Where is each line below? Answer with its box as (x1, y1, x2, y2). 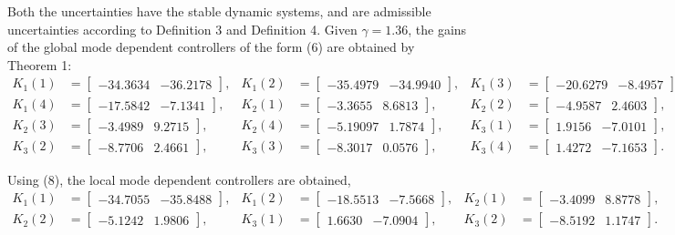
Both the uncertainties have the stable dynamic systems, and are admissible (7, 2, 431, 20)
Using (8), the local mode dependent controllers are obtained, (7, 169, 351, 189)
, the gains (408, 19, 467, 38)
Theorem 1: (7, 55, 72, 74)
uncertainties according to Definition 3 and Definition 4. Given (7, 19, 358, 38)
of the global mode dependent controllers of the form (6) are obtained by (7, 37, 415, 56)
